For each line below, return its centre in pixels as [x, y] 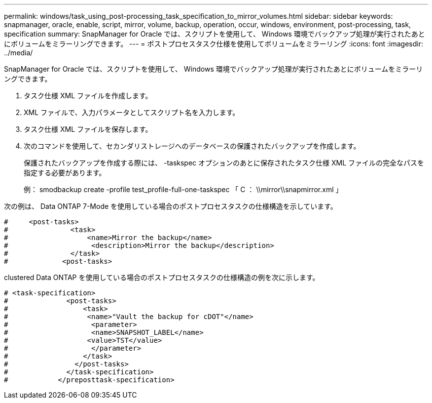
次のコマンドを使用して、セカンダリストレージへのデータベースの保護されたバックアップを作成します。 [192, 146]
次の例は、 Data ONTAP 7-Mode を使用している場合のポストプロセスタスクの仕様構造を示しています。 [171, 206]
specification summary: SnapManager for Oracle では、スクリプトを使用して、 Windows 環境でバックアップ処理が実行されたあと [215, 34]
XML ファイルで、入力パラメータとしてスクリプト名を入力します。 [132, 112]
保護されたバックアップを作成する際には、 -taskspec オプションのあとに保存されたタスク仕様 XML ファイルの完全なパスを [224, 163]
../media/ [18, 53]
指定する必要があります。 [65, 173]
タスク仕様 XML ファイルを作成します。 [88, 96]
